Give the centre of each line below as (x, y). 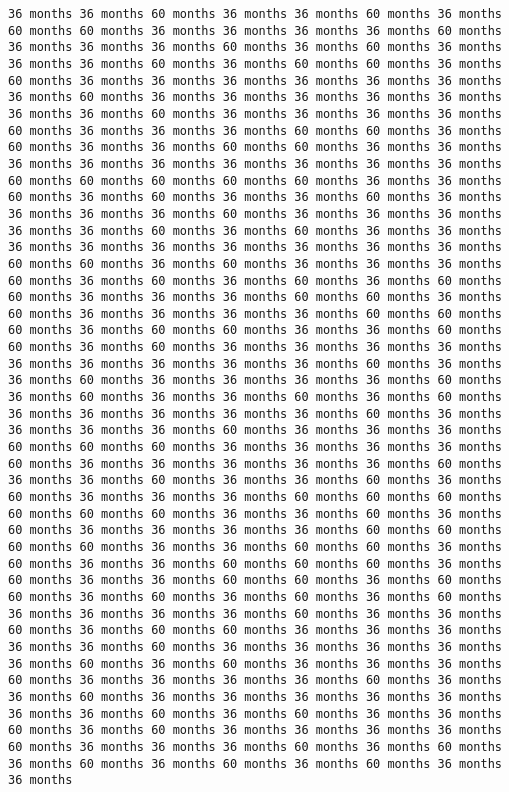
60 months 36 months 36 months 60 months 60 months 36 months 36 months (255, 147)
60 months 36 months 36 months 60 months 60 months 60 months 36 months (255, 563)
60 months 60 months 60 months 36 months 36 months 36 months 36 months (255, 447)
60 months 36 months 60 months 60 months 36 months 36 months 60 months (255, 330)
